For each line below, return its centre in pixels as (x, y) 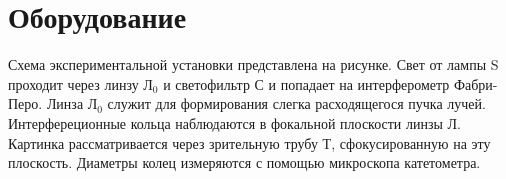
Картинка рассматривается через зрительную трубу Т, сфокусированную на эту (249, 142)
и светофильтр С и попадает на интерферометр (306, 83)
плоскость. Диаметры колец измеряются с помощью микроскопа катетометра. (244, 162)
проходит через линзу (73, 83)
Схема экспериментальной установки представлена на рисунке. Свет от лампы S (253, 64)
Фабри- (475, 83)
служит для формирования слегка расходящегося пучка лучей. (296, 103)
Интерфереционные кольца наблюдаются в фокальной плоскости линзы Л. (234, 122)
